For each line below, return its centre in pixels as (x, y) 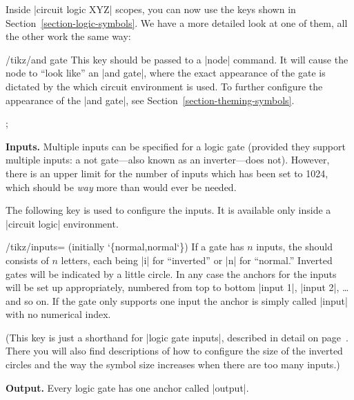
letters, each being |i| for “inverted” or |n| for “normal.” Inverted (197, 260)
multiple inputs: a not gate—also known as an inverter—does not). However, (168, 160)
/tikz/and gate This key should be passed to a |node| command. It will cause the (177, 59)
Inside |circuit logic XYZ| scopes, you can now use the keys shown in (151, 9)
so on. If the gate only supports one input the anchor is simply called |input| (186, 300)
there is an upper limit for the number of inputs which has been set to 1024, (167, 173)
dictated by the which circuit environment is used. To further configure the (164, 86)
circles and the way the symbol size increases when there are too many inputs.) (173, 364)
